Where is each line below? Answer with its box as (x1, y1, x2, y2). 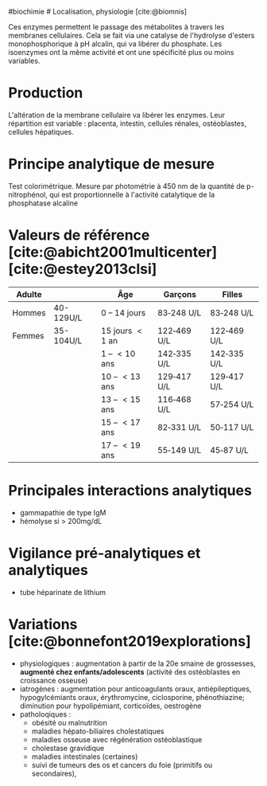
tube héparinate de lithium (19, 587, 106, 596)
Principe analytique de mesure (8, 155, 215, 174)
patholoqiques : (19, 709, 72, 719)
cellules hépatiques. (8, 127, 74, 136)
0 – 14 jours (100, 307, 146, 318)
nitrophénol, (8, 190, 48, 199)
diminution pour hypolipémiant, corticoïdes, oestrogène (19, 701, 202, 710)
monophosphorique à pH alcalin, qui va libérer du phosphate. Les (8, 39, 222, 49)
